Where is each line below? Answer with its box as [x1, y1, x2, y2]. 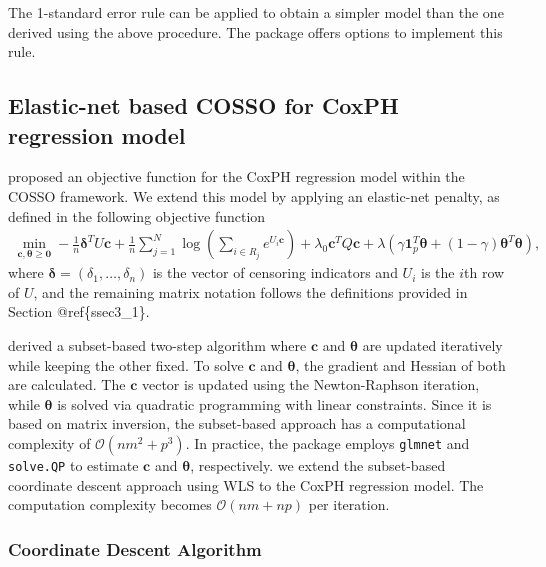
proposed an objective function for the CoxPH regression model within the [8, 166, 465, 187]
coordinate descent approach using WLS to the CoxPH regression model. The [8, 474, 484, 495]
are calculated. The [8, 374, 126, 395]
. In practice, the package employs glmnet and [185, 432, 470, 453]
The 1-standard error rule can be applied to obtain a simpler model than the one [8, 2, 504, 22]
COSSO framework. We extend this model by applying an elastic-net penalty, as [8, 185, 500, 206]
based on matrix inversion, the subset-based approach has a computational [8, 413, 466, 434]
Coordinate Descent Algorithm [8, 536, 262, 561]
